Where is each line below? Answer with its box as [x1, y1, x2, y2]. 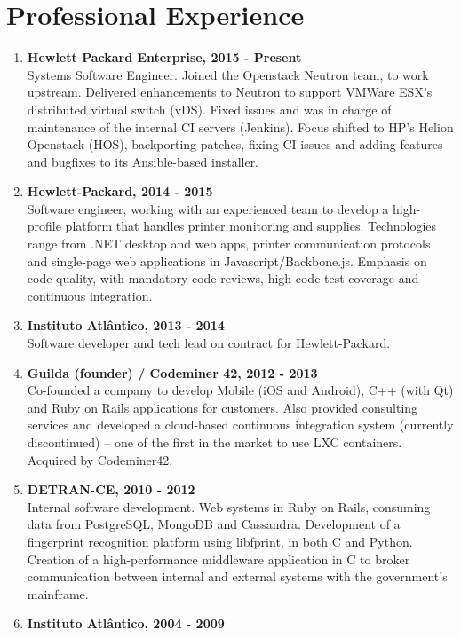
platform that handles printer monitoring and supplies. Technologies [65, 217, 437, 235]
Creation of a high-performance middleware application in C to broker [27, 549, 410, 568]
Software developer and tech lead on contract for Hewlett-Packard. [27, 334, 391, 352]
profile [27, 217, 61, 235]
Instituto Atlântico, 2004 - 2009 [27, 614, 225, 633]
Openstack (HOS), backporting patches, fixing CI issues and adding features [27, 135, 443, 154]
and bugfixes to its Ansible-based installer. [27, 152, 259, 170]
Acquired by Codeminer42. [27, 450, 173, 469]
